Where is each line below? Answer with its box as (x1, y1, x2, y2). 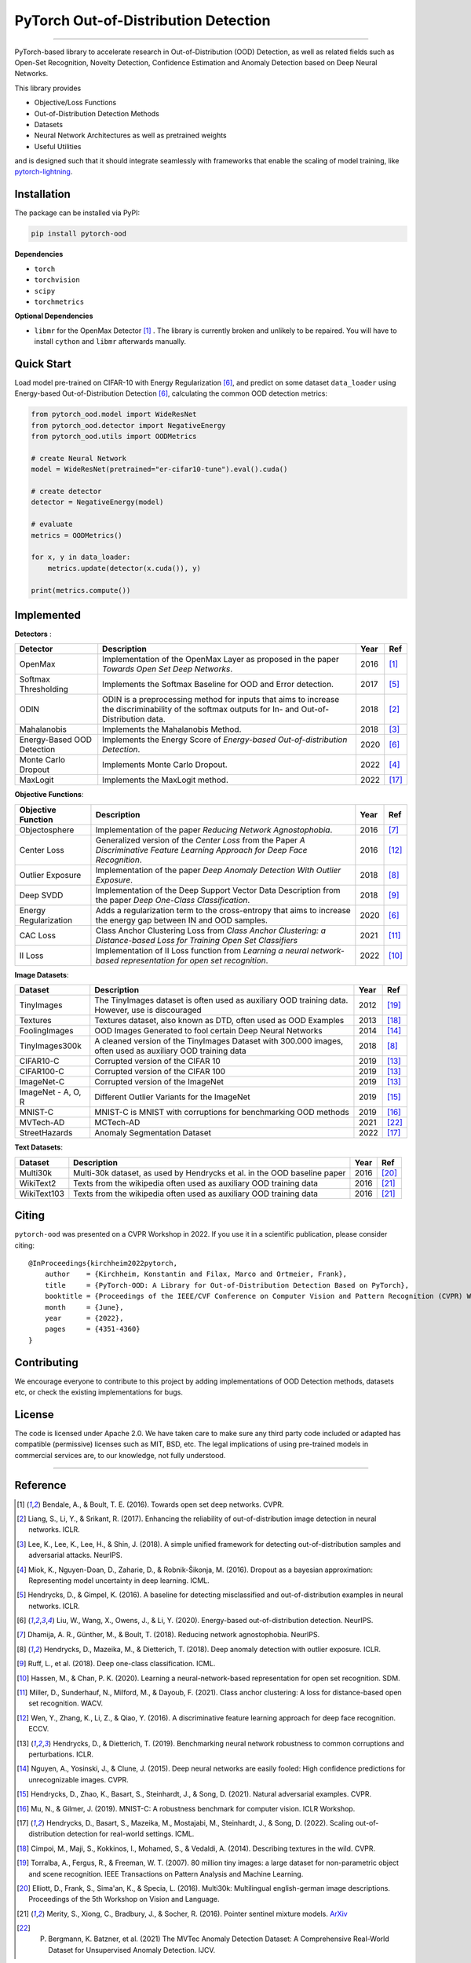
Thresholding (19, 684, 68, 695)
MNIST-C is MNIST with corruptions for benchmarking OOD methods (94, 1107, 349, 1118)
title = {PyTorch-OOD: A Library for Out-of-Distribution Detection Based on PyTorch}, (44, 1281, 410, 1289)
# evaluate (31, 520, 73, 529)
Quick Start (14, 357, 71, 371)
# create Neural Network (31, 454, 127, 462)
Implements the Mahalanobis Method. (102, 724, 242, 735)
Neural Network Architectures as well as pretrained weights (34, 130, 227, 141)
